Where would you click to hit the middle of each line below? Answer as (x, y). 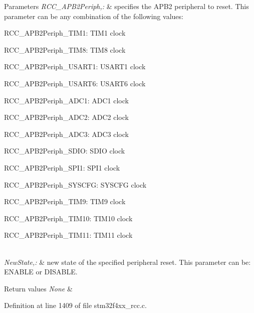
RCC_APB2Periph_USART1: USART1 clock (75, 66)
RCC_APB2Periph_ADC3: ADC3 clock (66, 134)
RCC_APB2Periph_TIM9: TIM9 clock (65, 201)
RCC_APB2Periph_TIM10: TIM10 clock (68, 218)
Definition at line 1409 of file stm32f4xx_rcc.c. (75, 305)
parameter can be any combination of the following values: (94, 16)
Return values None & (38, 288)
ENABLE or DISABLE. (41, 272)
